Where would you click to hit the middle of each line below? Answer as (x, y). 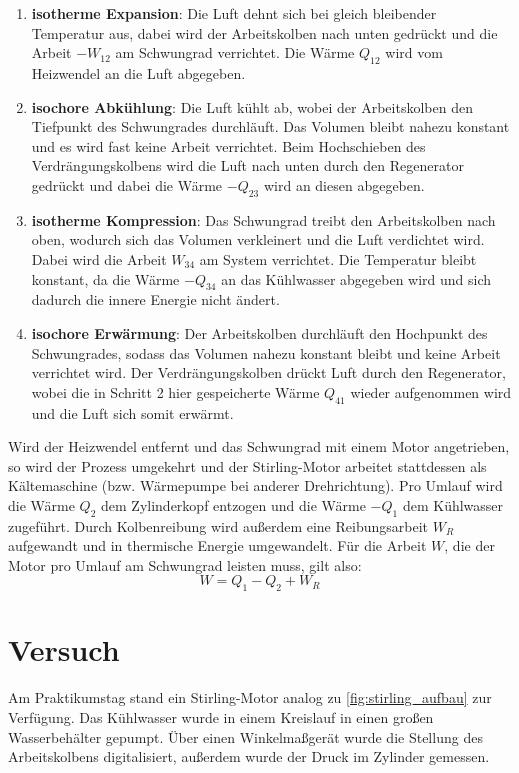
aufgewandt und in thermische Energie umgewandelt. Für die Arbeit (217, 545)
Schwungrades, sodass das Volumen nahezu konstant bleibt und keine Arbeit (266, 352)
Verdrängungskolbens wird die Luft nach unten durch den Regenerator (247, 165)
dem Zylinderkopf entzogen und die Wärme (233, 504)
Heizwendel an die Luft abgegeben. (138, 72)
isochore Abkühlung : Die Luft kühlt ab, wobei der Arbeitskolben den (252, 106)
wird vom (414, 52)
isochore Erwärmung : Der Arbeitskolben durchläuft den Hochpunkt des (259, 332)
